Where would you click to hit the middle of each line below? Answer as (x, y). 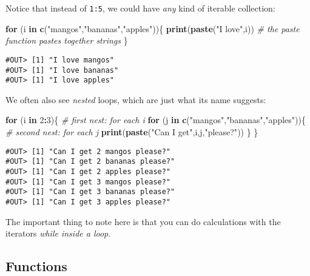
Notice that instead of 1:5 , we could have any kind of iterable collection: (140, 8)
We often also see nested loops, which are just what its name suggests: (136, 99)
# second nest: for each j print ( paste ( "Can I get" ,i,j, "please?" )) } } (132, 132)
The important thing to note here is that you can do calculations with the (143, 221)
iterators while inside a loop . (58, 233)
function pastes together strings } (67, 40)
